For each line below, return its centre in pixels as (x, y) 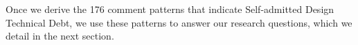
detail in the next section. (60, 36)
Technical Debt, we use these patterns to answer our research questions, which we (179, 22)
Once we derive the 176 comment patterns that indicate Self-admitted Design (170, 9)
